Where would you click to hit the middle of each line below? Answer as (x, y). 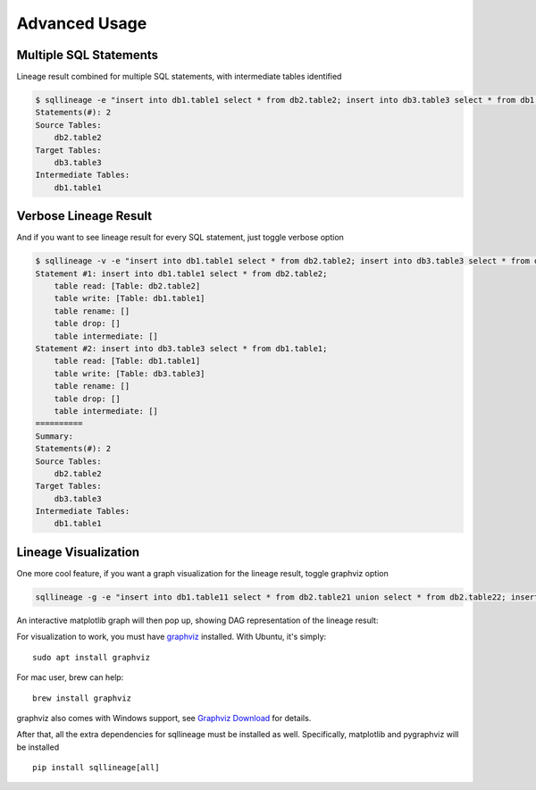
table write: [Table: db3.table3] (130, 374)
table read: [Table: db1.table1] (127, 361)
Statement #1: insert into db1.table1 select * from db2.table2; (181, 273)
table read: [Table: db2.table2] (127, 286)
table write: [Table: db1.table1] (130, 298)
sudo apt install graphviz (92, 657)
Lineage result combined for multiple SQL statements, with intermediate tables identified (179, 77)
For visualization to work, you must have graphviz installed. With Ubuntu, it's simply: (172, 637)
